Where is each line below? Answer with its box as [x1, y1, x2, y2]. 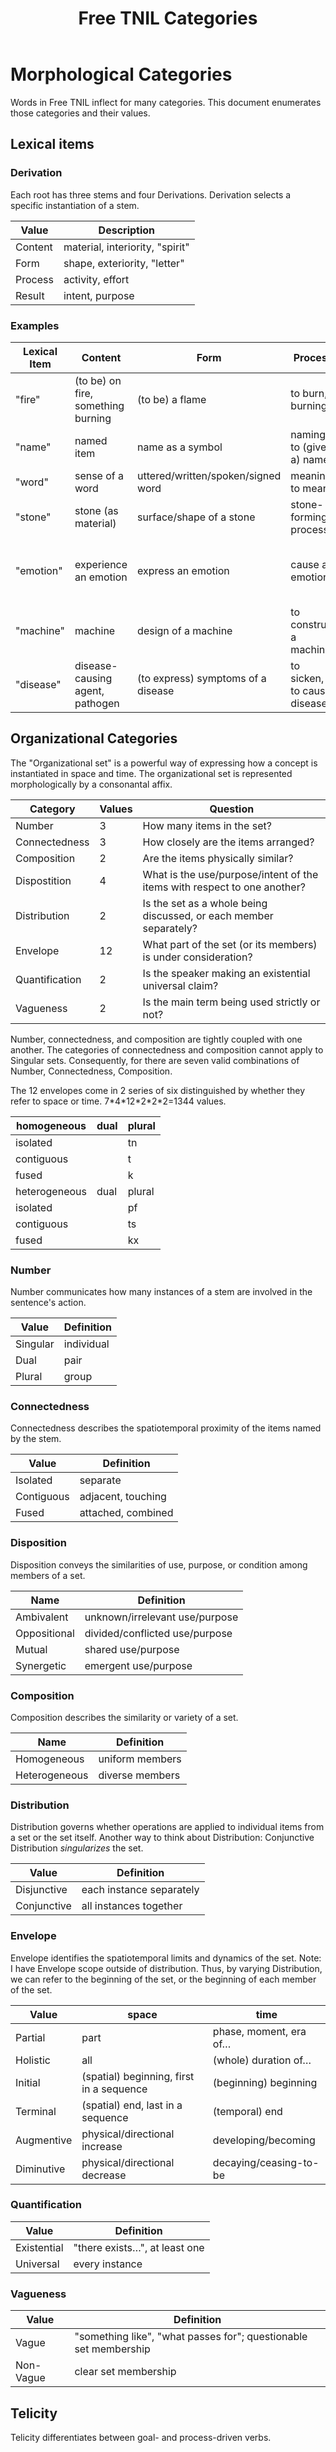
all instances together [81, 1899, 183, 1913]
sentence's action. [10, 1297, 87, 1309]
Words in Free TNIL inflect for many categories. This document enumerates [10, 96, 322, 108]
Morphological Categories [10, 63, 233, 86]
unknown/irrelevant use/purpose [84, 1610, 239, 1624]
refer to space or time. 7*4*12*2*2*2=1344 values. [10, 1095, 227, 1107]
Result [15, 288, 45, 302]
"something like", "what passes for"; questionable [74, 2330, 308, 2344]
